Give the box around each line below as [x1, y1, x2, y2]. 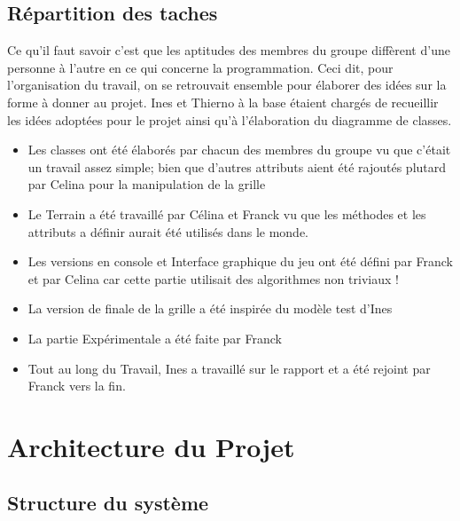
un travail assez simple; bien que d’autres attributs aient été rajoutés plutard [27, 157, 447, 176]
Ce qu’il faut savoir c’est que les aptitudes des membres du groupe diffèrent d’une [7, 41, 450, 59]
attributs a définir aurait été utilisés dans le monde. [27, 222, 309, 241]
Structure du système [7, 489, 209, 517]
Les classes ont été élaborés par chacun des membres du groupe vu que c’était [27, 140, 451, 159]
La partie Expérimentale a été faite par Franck [27, 328, 282, 347]
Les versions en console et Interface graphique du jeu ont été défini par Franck [27, 252, 454, 271]
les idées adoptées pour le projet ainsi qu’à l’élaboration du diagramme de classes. [7, 110, 452, 129]
